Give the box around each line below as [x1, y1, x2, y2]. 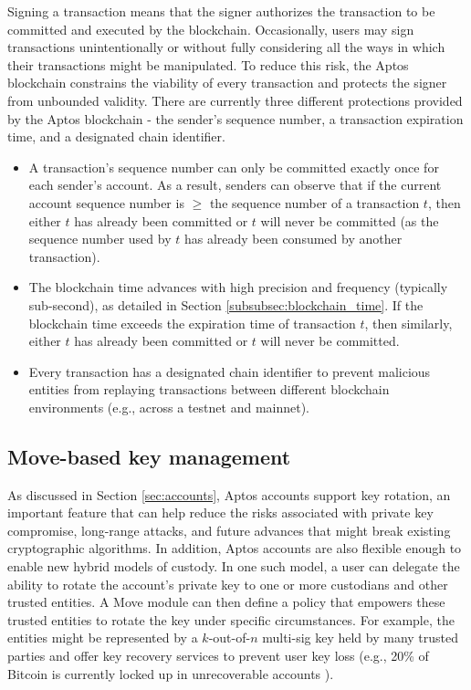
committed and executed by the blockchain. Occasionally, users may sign [7, 19, 414, 38]
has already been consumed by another [183, 229, 403, 248]
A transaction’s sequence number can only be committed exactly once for [28, 157, 439, 176]
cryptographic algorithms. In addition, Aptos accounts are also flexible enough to [7, 538, 462, 558]
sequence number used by [28, 229, 172, 248]
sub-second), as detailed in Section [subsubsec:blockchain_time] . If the [28, 295, 424, 314]
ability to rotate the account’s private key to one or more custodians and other [7, 574, 448, 593]
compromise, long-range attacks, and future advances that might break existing [7, 520, 451, 539]
